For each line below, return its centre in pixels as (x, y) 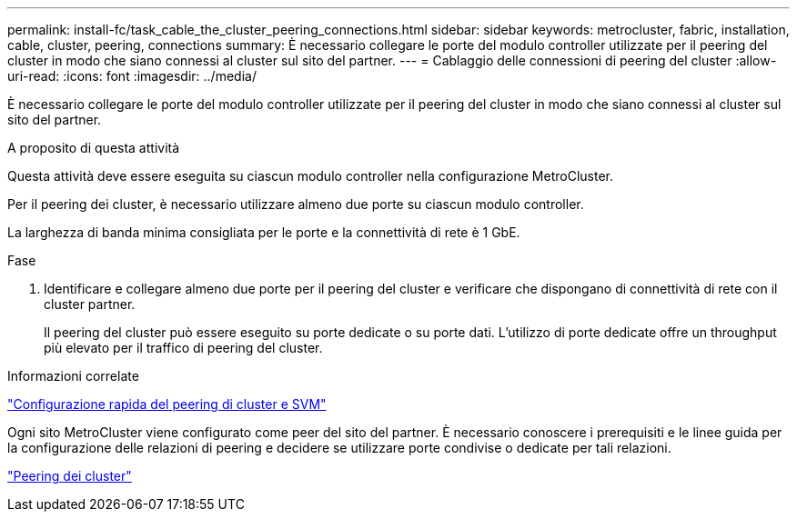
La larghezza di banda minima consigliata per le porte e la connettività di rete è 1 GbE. (264, 232)
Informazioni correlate (73, 376)
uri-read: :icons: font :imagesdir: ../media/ (132, 76)
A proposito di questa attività (94, 148)
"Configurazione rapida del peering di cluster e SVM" (167, 404)
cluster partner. (90, 304)
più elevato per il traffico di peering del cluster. (183, 348)
